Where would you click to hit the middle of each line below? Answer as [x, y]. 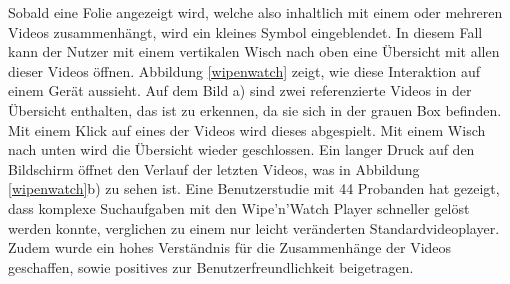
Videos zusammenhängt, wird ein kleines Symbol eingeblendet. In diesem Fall [245, 31]
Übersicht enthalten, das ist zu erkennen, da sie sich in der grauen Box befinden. [255, 109]
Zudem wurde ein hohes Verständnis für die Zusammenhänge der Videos [230, 247]
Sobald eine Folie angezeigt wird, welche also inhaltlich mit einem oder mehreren [255, 12]
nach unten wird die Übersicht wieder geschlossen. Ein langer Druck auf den [241, 149]
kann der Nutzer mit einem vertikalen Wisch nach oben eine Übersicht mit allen [254, 51]
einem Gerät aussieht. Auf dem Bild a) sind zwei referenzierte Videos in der [240, 90]
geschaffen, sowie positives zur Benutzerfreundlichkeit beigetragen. [211, 266]
